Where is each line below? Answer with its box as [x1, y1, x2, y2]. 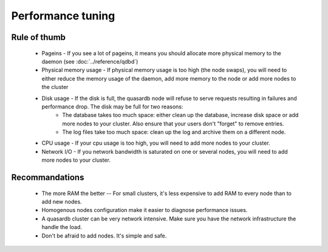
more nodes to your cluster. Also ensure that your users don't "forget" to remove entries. [62, 120, 284, 127]
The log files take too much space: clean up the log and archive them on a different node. [62, 128, 286, 136]
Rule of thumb [11, 32, 66, 42]
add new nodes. [41, 198, 82, 205]
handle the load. [41, 224, 82, 231]
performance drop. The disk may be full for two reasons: [41, 103, 183, 110]
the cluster [41, 84, 69, 91]
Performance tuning [11, 9, 115, 22]
